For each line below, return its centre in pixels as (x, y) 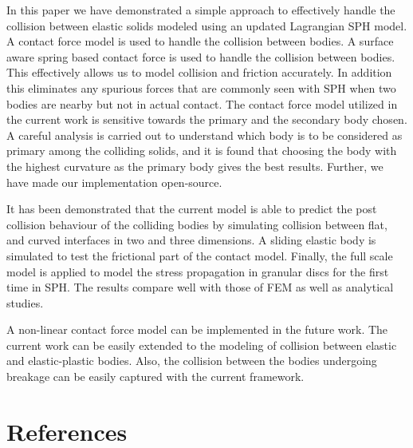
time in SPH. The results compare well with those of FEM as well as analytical (200, 287)
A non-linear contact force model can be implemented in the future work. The (197, 329)
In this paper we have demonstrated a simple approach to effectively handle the (201, 10)
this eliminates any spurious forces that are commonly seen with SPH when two (201, 87)
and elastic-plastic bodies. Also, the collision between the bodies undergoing (192, 361)
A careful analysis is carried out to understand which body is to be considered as (205, 135)
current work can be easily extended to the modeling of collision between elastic (202, 345)
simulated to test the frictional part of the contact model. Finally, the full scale (200, 255)
